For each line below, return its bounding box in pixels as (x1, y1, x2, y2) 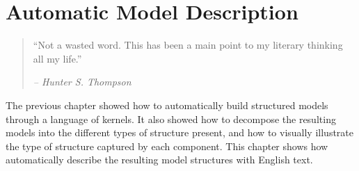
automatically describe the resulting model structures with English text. (6, 152, 313, 167)
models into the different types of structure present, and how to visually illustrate (6, 125, 353, 140)
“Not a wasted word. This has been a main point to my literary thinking (33, 38, 343, 52)
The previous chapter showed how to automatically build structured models (6, 97, 328, 112)
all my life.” (33, 51, 82, 65)
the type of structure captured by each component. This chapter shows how (6, 138, 328, 153)
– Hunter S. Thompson (33, 74, 131, 89)
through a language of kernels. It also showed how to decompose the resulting (6, 111, 336, 126)
